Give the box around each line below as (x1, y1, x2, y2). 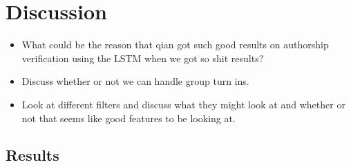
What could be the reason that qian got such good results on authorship (21, 37, 329, 52)
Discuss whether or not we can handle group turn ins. (21, 74, 249, 88)
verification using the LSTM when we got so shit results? (21, 50, 264, 65)
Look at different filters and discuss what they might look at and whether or (21, 97, 345, 111)
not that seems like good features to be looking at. (21, 110, 236, 125)
